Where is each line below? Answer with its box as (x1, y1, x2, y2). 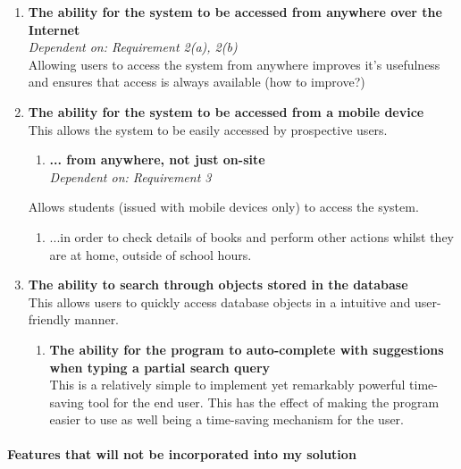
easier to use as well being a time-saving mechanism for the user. (49, 410, 404, 429)
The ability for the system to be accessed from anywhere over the (28, 3, 442, 21)
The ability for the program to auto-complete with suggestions (49, 339, 444, 358)
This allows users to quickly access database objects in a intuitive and (28, 292, 411, 311)
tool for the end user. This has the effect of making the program (88, 392, 440, 411)
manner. (74, 310, 120, 329)
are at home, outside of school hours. (49, 245, 252, 264)
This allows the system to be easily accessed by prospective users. (28, 120, 388, 138)
